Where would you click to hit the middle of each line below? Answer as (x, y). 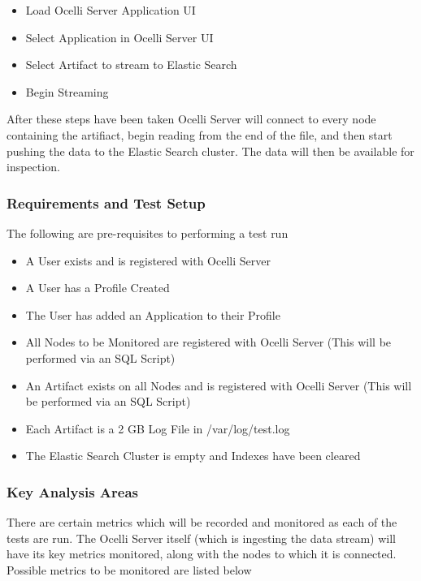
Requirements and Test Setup (106, 202)
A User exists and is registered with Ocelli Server (148, 260)
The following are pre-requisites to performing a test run (148, 232)
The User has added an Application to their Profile (153, 314)
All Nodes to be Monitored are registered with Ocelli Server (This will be (208, 342)
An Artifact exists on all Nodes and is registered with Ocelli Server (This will (219, 385)
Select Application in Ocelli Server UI (119, 37)
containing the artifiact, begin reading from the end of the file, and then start (200, 134)
